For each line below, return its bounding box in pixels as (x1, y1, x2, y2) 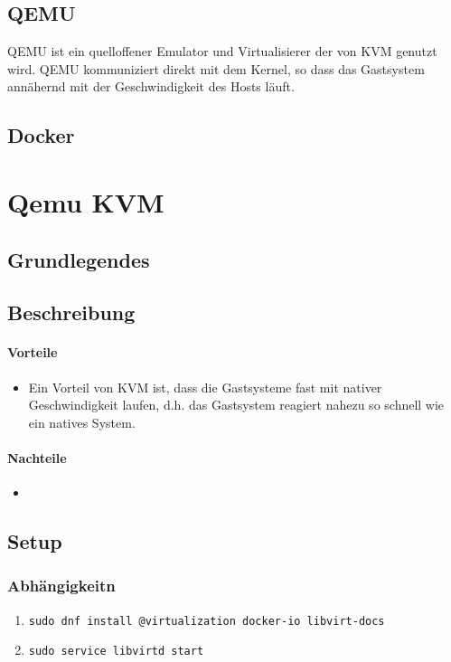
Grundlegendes (7, 245, 150, 273)
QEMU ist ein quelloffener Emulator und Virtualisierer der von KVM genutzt (7, 42, 437, 61)
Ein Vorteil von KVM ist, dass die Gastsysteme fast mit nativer (28, 377, 382, 396)
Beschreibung (7, 298, 136, 326)
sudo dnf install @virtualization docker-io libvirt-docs (28, 614, 385, 628)
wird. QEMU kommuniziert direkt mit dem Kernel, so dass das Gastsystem (7, 59, 425, 78)
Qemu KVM (7, 183, 164, 220)
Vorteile (7, 343, 58, 362)
